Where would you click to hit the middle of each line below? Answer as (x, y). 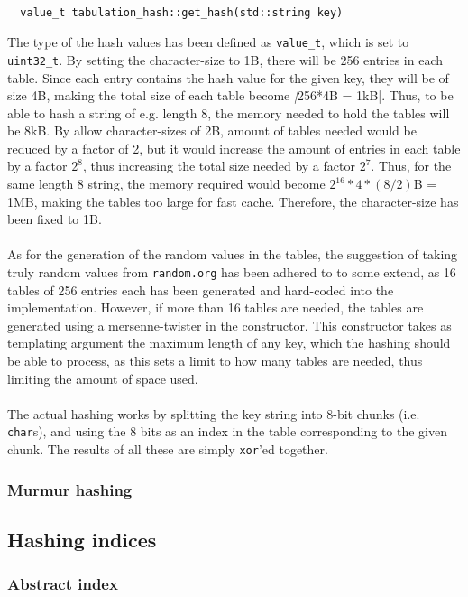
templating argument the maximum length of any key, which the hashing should (229, 343)
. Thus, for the (411, 166)
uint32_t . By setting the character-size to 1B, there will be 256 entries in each (225, 59)
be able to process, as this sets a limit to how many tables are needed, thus (215, 361)
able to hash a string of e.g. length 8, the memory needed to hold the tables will (229, 112)
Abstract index (63, 584)
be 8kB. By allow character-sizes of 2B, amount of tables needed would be (212, 131)
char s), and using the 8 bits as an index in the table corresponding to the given (228, 431)
